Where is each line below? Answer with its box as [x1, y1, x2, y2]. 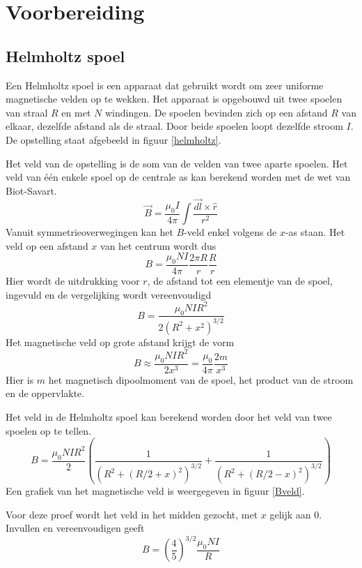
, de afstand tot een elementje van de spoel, [147, 274, 333, 288]
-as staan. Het [285, 225, 345, 239]
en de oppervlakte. [6, 386, 85, 401]
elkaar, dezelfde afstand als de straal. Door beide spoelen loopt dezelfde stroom [6, 119, 343, 133]
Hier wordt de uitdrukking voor [6, 274, 140, 288]
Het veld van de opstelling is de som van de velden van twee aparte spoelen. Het [6, 156, 348, 170]
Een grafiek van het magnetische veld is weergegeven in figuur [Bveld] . [6, 484, 305, 498]
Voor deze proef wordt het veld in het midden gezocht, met [6, 507, 258, 521]
